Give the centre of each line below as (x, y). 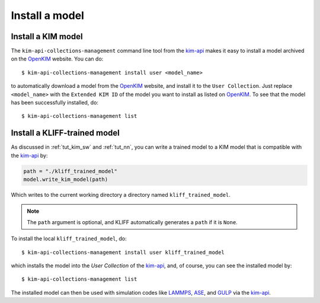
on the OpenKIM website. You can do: (57, 59)
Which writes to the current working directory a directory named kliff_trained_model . (121, 195)
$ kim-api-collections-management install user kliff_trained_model (123, 252)
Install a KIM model (47, 36)
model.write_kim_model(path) (66, 180)
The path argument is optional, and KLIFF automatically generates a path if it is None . (132, 222)
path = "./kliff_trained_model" (71, 171)
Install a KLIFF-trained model (65, 133)
